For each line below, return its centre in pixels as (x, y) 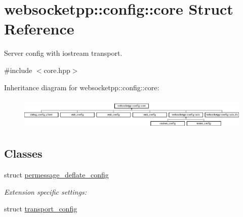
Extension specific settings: (46, 191)
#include (18, 70)
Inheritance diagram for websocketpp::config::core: (82, 87)
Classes (23, 153)
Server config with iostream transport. (63, 53)
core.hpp (57, 70)
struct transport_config (41, 209)
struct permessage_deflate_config (56, 175)
